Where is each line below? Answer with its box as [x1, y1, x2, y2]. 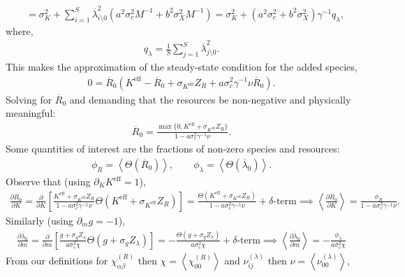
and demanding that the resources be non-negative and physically [69, 92, 351, 106]
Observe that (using [6, 174, 91, 189]
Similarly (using [6, 213, 73, 227]
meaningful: [6, 106, 56, 120]
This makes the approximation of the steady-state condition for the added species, [6, 59, 358, 73]
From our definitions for [6, 253, 108, 267]
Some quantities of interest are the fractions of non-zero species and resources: [6, 141, 340, 156]
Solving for [6, 92, 52, 106]
